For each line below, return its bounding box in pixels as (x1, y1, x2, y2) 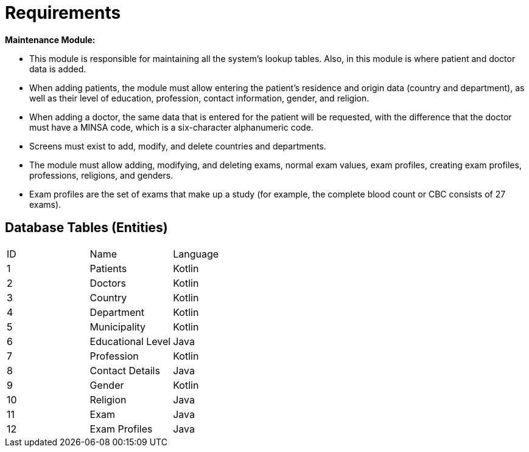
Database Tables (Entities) (5, 220, 168, 236)
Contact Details (89, 364, 160, 377)
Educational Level (89, 335, 171, 348)
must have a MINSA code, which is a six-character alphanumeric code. (29, 122, 314, 132)
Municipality (89, 320, 146, 333)
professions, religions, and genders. (29, 169, 173, 180)
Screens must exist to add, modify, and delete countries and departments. (29, 140, 326, 151)
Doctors (89, 276, 127, 289)
